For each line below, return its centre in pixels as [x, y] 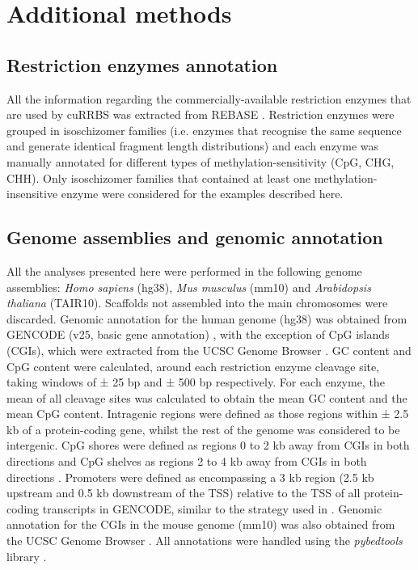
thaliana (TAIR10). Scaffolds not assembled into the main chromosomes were [197, 303]
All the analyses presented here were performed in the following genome [184, 270]
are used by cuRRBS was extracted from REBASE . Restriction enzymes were [201, 114]
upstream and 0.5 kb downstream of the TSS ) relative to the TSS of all [184, 493]
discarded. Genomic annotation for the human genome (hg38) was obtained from [207, 318]
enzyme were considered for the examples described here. [202, 194]
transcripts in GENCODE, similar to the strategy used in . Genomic [212, 508]
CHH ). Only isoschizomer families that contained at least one [158, 177]
